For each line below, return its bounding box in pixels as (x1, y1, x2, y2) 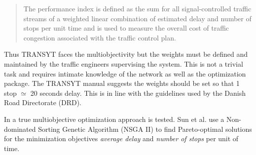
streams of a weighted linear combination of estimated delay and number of (23, 13, 252, 23)
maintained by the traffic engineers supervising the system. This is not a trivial (4, 58, 243, 69)
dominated (4, 123, 36, 134)
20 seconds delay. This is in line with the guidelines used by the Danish (30, 87, 246, 98)
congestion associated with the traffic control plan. (23, 32, 176, 42)
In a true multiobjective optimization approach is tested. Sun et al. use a (4, 114, 224, 124)
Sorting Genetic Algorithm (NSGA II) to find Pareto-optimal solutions (38, 123, 252, 134)
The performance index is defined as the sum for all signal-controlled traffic (23, 3, 252, 13)
